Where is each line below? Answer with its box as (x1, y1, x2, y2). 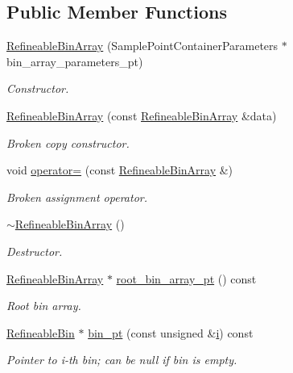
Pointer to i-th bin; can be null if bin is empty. (6, 351, 237, 368)
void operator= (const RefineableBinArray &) (6, 161, 233, 178)
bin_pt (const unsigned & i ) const (88, 324, 254, 341)
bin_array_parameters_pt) (6, 52, 143, 69)
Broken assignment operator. (6, 188, 147, 205)
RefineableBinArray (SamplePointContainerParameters (6, 37, 279, 54)
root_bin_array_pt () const (116, 270, 257, 287)
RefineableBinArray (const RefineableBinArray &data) (6, 107, 277, 124)
